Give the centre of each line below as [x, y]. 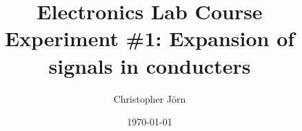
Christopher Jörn [150, 98]
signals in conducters [150, 65]
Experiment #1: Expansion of [150, 38]
